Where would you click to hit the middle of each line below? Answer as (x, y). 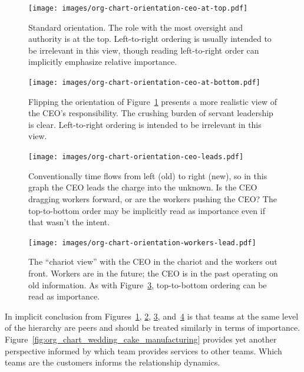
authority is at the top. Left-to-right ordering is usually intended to (150, 39)
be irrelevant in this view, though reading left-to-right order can (144, 50)
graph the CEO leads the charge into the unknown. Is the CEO (143, 187)
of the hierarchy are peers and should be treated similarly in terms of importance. (153, 327)
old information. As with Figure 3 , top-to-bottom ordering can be (148, 284)
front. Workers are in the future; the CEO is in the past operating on (153, 273)
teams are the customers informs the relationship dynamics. (113, 362)
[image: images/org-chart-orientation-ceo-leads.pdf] (136, 157)
